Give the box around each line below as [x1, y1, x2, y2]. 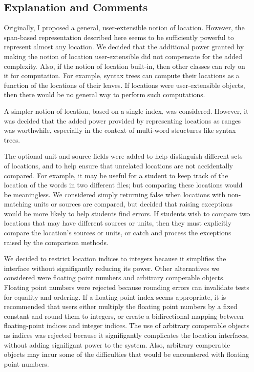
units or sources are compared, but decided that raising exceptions [34, 199, 233, 209]
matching [4, 199, 32, 209]
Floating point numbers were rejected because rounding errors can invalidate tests [4, 282, 250, 292]
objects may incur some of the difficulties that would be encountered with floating [4, 349, 249, 359]
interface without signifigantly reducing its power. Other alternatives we [4, 263, 219, 273]
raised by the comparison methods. [4, 237, 108, 247]
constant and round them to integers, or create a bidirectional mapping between [4, 310, 244, 321]
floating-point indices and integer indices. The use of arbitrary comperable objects [4, 320, 250, 331]
